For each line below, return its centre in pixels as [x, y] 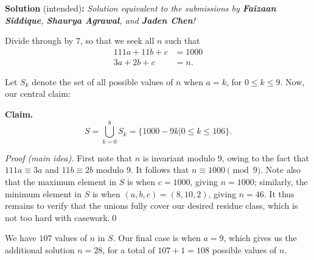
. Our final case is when [157, 238]
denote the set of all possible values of [103, 81]
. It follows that [160, 170]
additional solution [40, 249]
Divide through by [39, 40]
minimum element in [43, 193]
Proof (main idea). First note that [69, 157]
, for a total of [129, 249]
